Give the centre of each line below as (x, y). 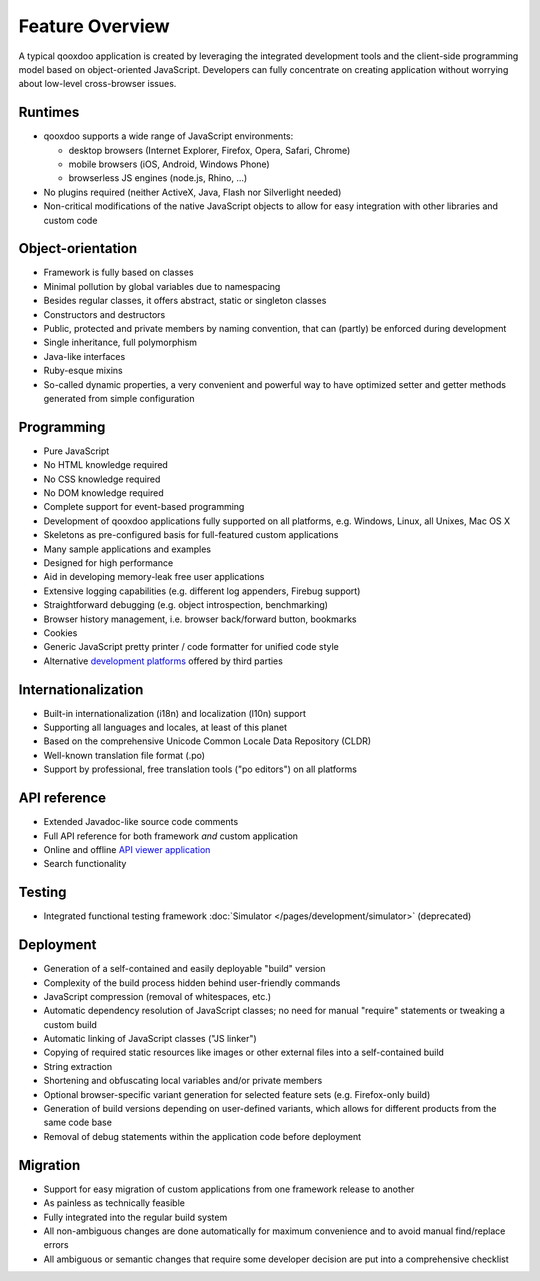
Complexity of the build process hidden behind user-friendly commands (192, 982)
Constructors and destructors (104, 314)
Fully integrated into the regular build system (135, 1217)
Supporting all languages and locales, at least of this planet (165, 727)
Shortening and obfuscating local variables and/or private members (183, 1081)
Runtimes (49, 112)
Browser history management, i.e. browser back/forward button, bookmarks (200, 619)
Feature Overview (94, 26)
